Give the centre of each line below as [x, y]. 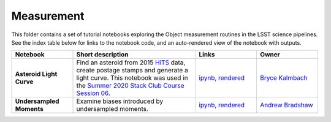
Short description [102, 55]
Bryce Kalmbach [283, 78]
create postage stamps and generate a [132, 71]
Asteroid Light [36, 74]
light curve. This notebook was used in [132, 78]
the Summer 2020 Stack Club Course [130, 86]
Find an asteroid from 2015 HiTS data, [131, 63]
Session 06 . [93, 93]
